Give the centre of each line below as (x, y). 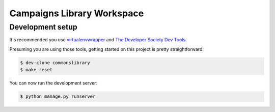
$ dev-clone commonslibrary (55, 63)
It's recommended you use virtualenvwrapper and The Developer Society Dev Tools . (98, 40)
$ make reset (36, 70)
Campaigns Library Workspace (77, 13)
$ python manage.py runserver (58, 96)
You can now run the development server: (53, 83)
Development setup (43, 27)
